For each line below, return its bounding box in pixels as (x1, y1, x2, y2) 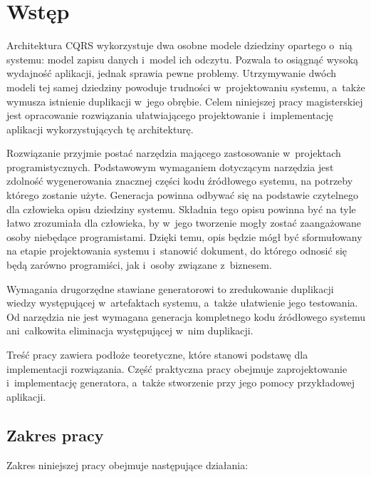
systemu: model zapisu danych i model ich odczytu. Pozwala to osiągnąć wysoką (6, 51, 359, 66)
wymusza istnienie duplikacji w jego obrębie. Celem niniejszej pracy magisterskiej (6, 93, 363, 108)
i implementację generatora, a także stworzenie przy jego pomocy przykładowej (6, 375, 355, 390)
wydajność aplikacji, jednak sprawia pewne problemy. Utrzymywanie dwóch (6, 66, 337, 81)
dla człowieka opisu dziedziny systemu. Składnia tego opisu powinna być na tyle (6, 201, 356, 216)
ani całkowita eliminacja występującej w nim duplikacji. (6, 323, 254, 338)
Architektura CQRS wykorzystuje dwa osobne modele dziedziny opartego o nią (6, 38, 352, 53)
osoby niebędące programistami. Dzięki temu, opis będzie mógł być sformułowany (6, 229, 362, 244)
